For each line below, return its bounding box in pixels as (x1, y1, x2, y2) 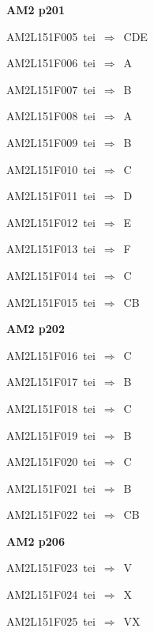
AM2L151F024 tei (6, 586, 96, 603)
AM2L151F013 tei (6, 240, 96, 257)
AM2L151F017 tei (6, 373, 96, 390)
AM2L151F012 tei (6, 214, 96, 230)
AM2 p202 (6, 320, 65, 337)
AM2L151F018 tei (6, 399, 96, 416)
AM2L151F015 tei (6, 293, 96, 310)
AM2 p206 (6, 532, 65, 549)
